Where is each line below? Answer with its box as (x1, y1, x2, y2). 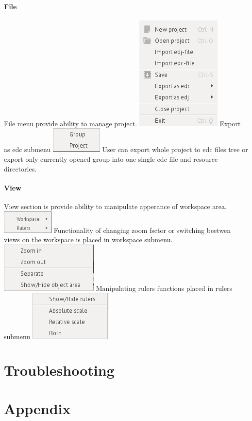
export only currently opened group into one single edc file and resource (4, 153, 218, 164)
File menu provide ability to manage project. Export (4, 118, 241, 128)
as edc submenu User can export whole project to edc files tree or (4, 144, 248, 154)
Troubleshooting (4, 360, 115, 380)
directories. (4, 163, 37, 173)
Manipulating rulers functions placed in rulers (96, 283, 233, 293)
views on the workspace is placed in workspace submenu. (4, 234, 173, 245)
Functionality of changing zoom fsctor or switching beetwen (53, 225, 231, 235)
